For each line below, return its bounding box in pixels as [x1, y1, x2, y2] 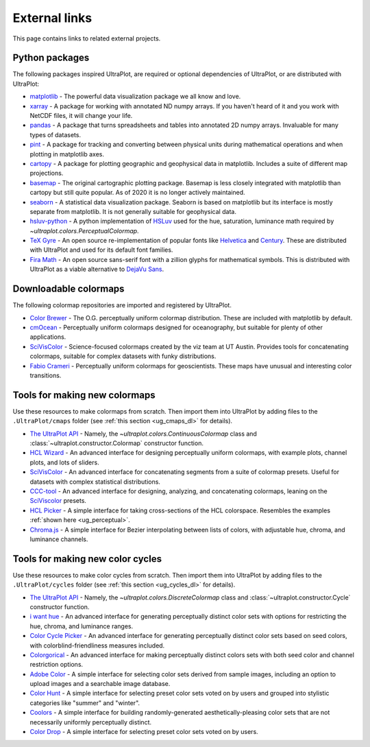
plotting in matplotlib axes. [29, 150, 105, 158]
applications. [29, 333, 66, 341]
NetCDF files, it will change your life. [29, 112, 133, 120]
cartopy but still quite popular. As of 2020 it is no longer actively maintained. [29, 189, 246, 197]
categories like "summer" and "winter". [29, 698, 140, 707]
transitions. [29, 371, 62, 379]
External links [12, 10, 92, 25]
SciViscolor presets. [29, 497, 87, 505]
